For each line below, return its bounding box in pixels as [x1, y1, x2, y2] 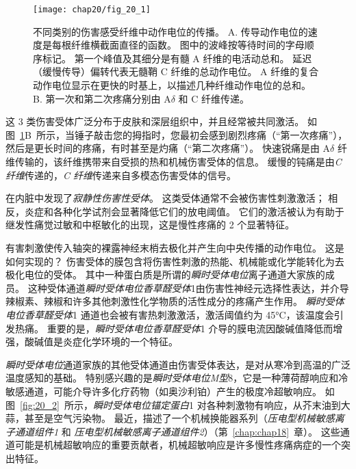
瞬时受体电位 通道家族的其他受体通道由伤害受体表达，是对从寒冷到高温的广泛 [5, 357, 351, 371]
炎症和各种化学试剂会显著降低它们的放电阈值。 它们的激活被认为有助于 [24, 204, 344, 218]
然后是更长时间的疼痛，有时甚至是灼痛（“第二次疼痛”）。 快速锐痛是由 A [5, 141, 331, 155]
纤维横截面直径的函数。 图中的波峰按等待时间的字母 [71, 38, 305, 52]
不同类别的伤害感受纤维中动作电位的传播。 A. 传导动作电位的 [33, 24, 308, 38]
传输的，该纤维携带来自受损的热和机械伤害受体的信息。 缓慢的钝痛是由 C [14, 155, 342, 168]
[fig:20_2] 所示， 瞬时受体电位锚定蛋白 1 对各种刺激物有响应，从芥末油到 [20, 397, 341, 412]
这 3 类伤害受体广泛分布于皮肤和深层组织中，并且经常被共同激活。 [5, 114, 305, 129]
